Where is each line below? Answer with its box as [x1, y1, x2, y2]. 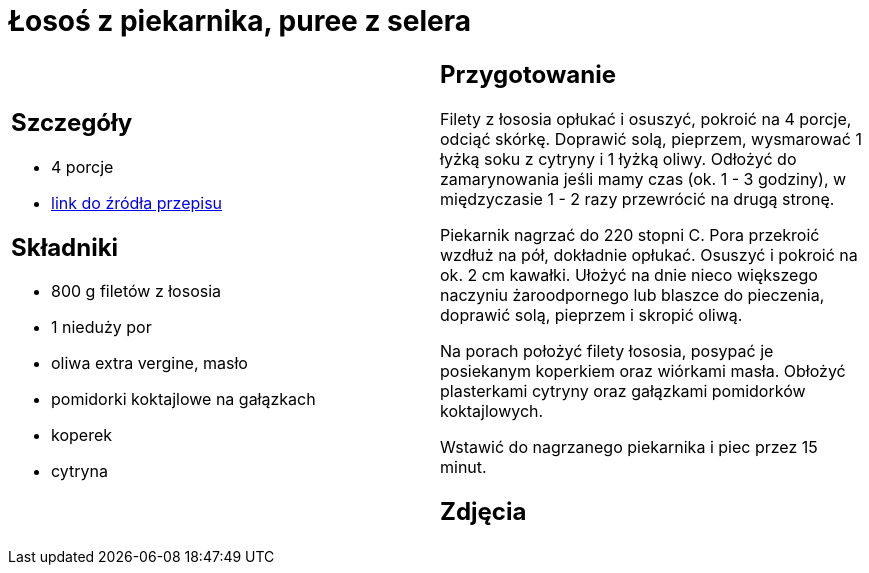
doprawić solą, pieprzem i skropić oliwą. [440, 304, 743, 325]
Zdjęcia [440, 496, 527, 526]
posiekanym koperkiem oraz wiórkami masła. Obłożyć [440, 360, 846, 381]
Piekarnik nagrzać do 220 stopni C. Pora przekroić [440, 224, 820, 245]
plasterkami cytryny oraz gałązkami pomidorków [440, 380, 806, 401]
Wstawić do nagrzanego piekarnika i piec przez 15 [440, 436, 818, 457]
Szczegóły [11, 107, 133, 137]
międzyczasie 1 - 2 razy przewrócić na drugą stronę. [440, 188, 835, 209]
